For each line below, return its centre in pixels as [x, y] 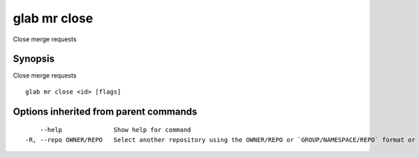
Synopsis [34, 59]
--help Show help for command [115, 130]
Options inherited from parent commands [105, 112]
